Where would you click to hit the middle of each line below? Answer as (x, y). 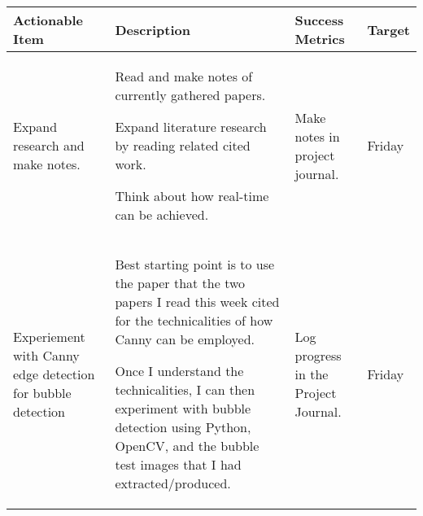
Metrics (320, 39)
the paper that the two (180, 283)
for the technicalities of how (194, 320)
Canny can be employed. (185, 339)
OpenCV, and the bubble (187, 446)
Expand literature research (191, 127)
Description (153, 29)
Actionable (48, 20)
